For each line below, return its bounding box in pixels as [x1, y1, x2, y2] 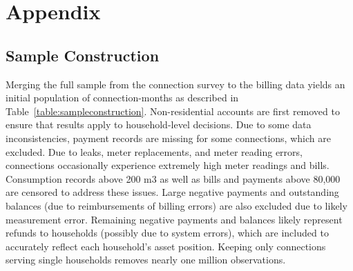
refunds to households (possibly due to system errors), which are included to [6, 225, 329, 240]
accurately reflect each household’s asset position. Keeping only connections [6, 239, 326, 253]
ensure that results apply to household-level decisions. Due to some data [6, 117, 312, 132]
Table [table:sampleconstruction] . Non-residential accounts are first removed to [6, 103, 340, 118]
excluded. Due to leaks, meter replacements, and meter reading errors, [6, 144, 303, 159]
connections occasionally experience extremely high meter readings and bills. [6, 158, 330, 172]
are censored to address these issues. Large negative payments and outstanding [6, 185, 339, 199]
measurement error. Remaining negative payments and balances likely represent [6, 212, 343, 226]
